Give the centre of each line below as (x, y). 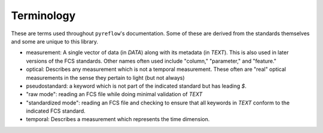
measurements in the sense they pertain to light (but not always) (105, 78)
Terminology (43, 16)
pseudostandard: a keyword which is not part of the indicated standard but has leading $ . (136, 86)
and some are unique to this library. (55, 41)
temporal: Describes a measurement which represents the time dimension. (118, 119)
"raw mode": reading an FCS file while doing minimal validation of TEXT (114, 94)
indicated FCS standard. (56, 111)
